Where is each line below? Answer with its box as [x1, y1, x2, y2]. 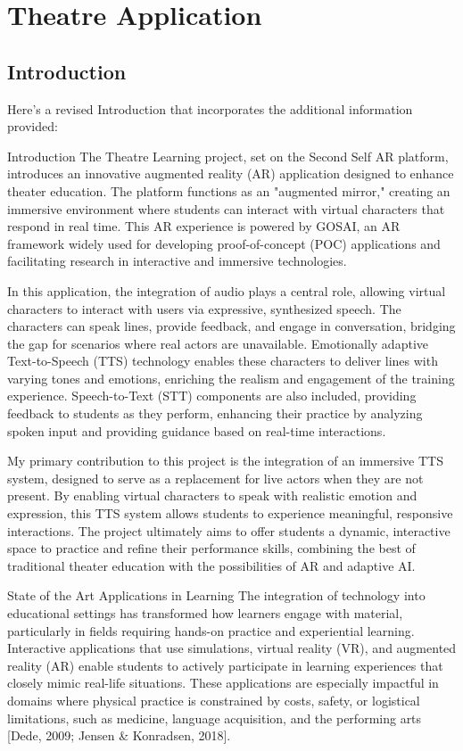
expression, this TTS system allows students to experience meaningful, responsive [7, 504, 453, 523]
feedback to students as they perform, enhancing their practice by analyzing [7, 404, 423, 423]
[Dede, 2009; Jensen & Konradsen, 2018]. [7, 726, 231, 745]
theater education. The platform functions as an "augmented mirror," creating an [7, 181, 451, 200]
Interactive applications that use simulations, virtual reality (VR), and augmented [7, 639, 457, 657]
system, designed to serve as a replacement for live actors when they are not [7, 468, 424, 487]
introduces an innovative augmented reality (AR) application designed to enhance [7, 164, 454, 183]
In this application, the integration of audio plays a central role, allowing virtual [7, 281, 446, 300]
